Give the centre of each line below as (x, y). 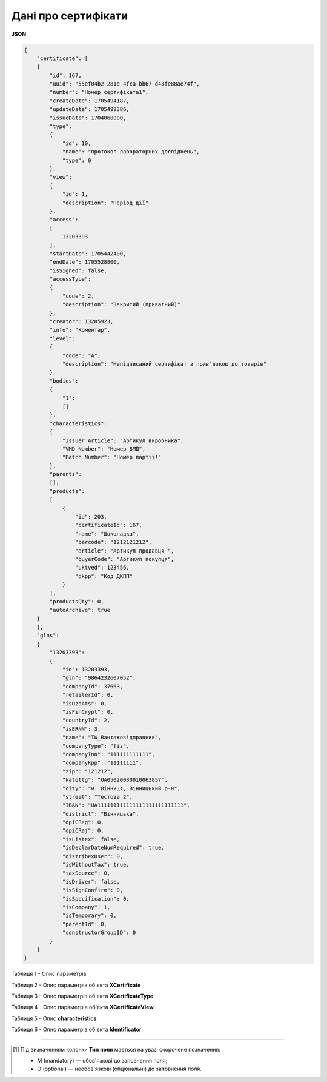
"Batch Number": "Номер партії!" (112, 457)
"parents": (65, 474)
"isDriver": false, (91, 882)
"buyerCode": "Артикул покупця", (124, 559)
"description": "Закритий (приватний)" (121, 304)
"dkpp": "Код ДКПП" (104, 576)
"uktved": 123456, (102, 568)
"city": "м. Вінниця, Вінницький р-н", (121, 788)
